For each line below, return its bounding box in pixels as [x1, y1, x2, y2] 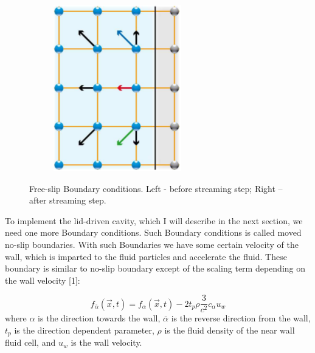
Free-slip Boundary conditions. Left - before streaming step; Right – [29, 182, 283, 194]
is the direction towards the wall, [38, 312, 161, 324]
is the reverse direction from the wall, [171, 312, 311, 324]
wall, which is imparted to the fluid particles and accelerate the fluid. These [5, 250, 287, 262]
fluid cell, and [5, 336, 56, 349]
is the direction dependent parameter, [14, 324, 154, 336]
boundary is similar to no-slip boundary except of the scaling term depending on [5, 262, 306, 275]
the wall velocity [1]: [5, 273, 80, 286]
